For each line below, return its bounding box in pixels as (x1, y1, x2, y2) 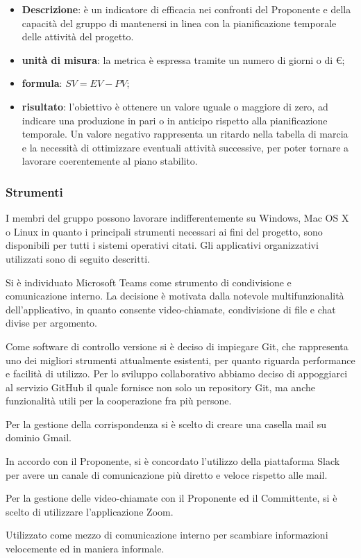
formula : (22, 76, 62, 90)
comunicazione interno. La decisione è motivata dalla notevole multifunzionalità (6, 288, 344, 303)
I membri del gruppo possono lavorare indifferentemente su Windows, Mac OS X (6, 211, 349, 225)
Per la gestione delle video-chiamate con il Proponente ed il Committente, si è (6, 491, 337, 505)
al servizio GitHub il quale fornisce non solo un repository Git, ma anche (6, 379, 315, 394)
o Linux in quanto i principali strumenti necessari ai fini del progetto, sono (6, 224, 323, 238)
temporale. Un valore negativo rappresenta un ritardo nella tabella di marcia (22, 126, 349, 141)
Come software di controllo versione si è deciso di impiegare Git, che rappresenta (6, 338, 349, 353)
